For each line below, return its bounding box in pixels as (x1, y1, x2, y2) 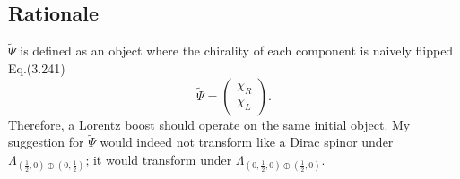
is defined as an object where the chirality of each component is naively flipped (20, 41, 454, 60)
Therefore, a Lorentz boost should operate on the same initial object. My (8, 115, 411, 133)
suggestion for (8, 132, 84, 151)
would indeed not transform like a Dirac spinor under (100, 132, 394, 151)
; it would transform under (85, 150, 232, 169)
